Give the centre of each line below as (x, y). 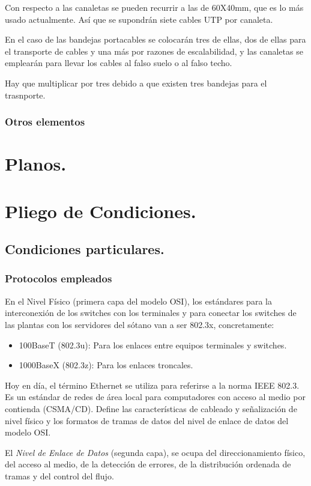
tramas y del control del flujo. (59, 475)
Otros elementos (45, 122)
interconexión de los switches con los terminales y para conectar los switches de (151, 313)
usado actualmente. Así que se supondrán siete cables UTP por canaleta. (139, 19)
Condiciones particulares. (85, 249)
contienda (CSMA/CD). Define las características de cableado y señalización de (151, 408)
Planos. (36, 164)
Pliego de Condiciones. (101, 211)
